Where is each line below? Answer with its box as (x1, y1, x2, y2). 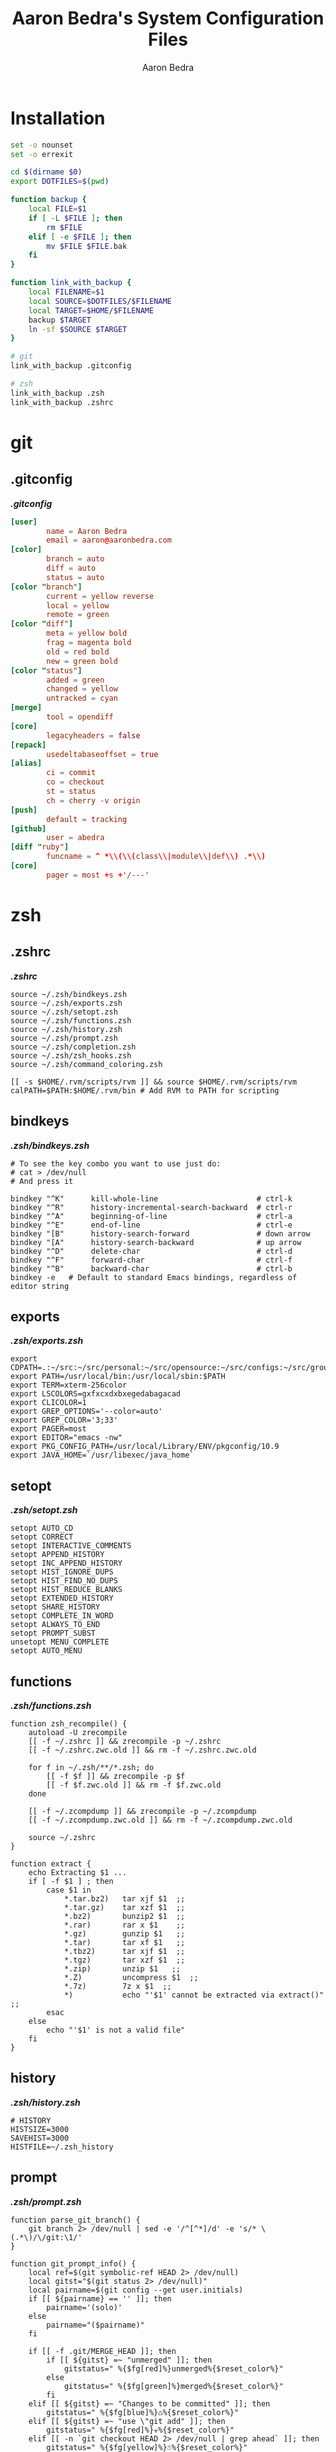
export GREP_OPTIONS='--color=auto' (10, 1407, 163, 1417)
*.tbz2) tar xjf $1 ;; (63, 1947, 186, 1957)
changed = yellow (46, 684, 118, 694)
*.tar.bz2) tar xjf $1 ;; (63, 1894, 186, 1904)
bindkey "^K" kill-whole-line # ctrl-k (10, 1193, 293, 1204)
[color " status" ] (10, 665, 83, 676)
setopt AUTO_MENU (10, 1646, 83, 1656)
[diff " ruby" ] (10, 842, 70, 852)
